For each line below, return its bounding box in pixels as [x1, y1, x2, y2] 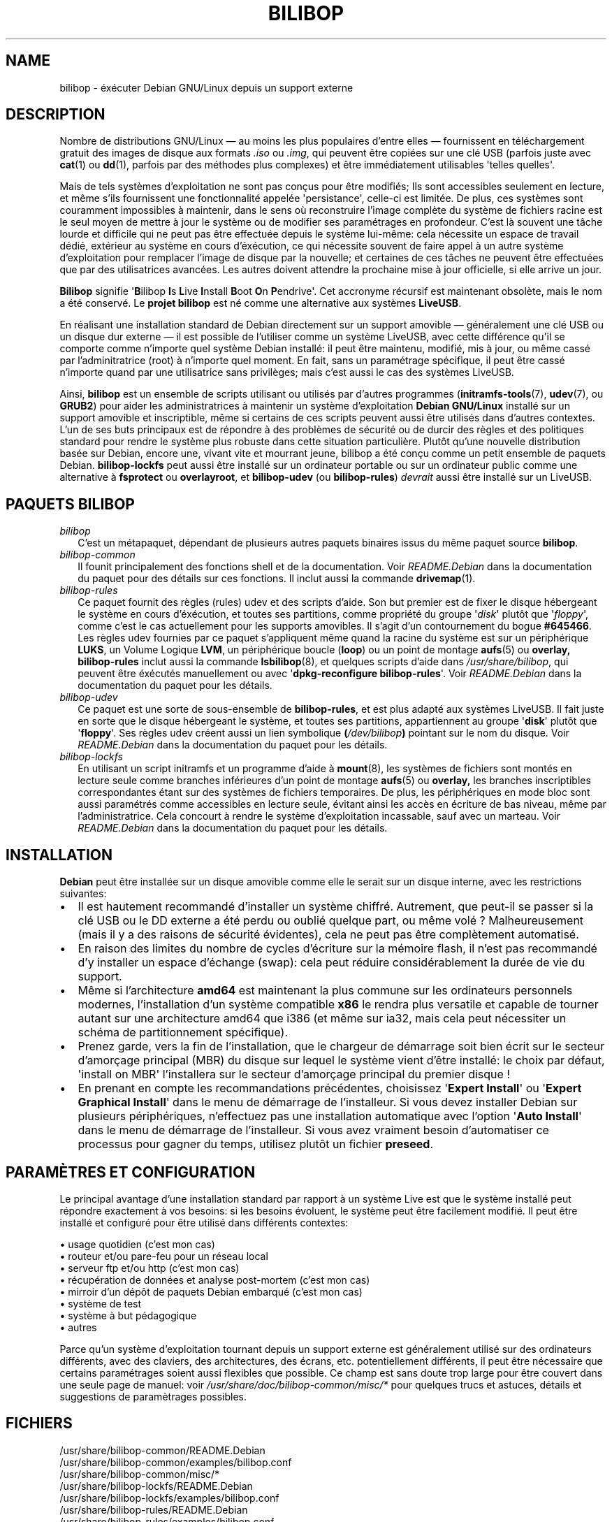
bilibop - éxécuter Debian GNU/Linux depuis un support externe [59, 81, 354, 94]
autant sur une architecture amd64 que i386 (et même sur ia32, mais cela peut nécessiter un [78, 1011, 567, 1026]
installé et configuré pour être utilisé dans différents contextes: [59, 1216, 349, 1229]
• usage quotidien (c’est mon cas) [59, 1238, 215, 1250]
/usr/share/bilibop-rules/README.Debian [59, 1503, 248, 1516]
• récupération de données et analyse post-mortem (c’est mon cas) [59, 1273, 370, 1286]
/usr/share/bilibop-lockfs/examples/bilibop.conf [59, 1491, 279, 1504]
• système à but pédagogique [59, 1309, 197, 1321]
